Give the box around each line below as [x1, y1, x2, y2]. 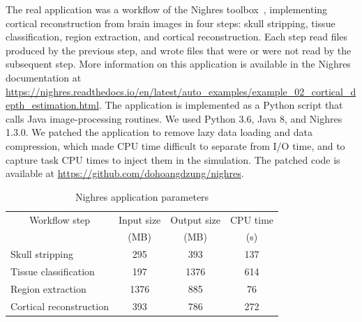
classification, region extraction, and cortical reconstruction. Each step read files [6, 29, 348, 44]
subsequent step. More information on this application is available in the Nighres [6, 56, 351, 71]
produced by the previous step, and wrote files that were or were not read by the [6, 43, 352, 57]
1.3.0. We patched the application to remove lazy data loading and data [6, 125, 312, 139]
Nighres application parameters [75, 189, 209, 204]
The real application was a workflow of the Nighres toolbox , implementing [6, 2, 328, 16]
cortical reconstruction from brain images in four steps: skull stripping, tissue [6, 15, 335, 30]
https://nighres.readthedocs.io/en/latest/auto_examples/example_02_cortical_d [6, 84, 356, 98]
